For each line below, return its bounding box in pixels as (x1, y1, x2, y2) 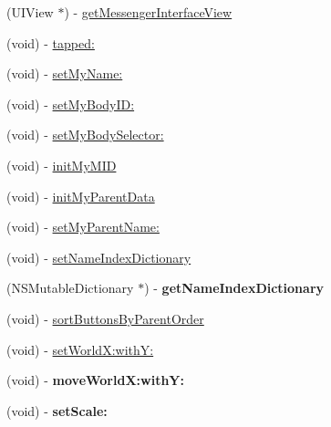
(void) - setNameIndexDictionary (6, 247, 191, 266)
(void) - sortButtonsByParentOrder (6, 308, 204, 328)
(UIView (6, 3, 54, 21)
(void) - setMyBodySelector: (6, 125, 164, 144)
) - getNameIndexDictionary (144, 278, 325, 297)
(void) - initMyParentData (6, 186, 155, 205)
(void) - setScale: (6, 401, 108, 420)
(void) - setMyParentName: (6, 217, 160, 236)
